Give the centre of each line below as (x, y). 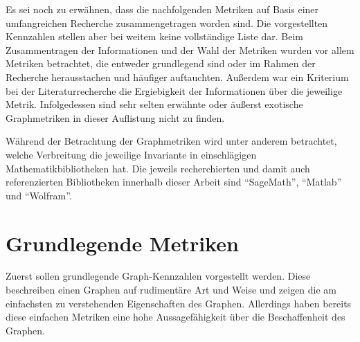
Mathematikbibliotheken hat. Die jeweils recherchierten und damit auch (158, 168)
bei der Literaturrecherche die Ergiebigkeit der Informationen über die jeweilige (174, 90)
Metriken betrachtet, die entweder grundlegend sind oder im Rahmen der (161, 63)
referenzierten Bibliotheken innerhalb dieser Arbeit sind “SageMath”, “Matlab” (174, 182)
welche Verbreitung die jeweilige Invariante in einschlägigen (131, 154)
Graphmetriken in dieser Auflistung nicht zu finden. (115, 117)
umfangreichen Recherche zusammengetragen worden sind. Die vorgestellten (167, 22)
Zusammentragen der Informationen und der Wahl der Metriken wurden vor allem (180, 49)
